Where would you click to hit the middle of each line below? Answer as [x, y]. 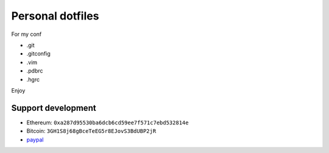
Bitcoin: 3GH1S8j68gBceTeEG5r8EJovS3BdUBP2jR [91, 131]
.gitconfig [39, 54]
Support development [54, 108]
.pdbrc [35, 71]
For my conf [27, 34]
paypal [35, 140]
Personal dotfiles [55, 16]
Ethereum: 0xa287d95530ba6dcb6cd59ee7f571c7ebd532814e [108, 123]
